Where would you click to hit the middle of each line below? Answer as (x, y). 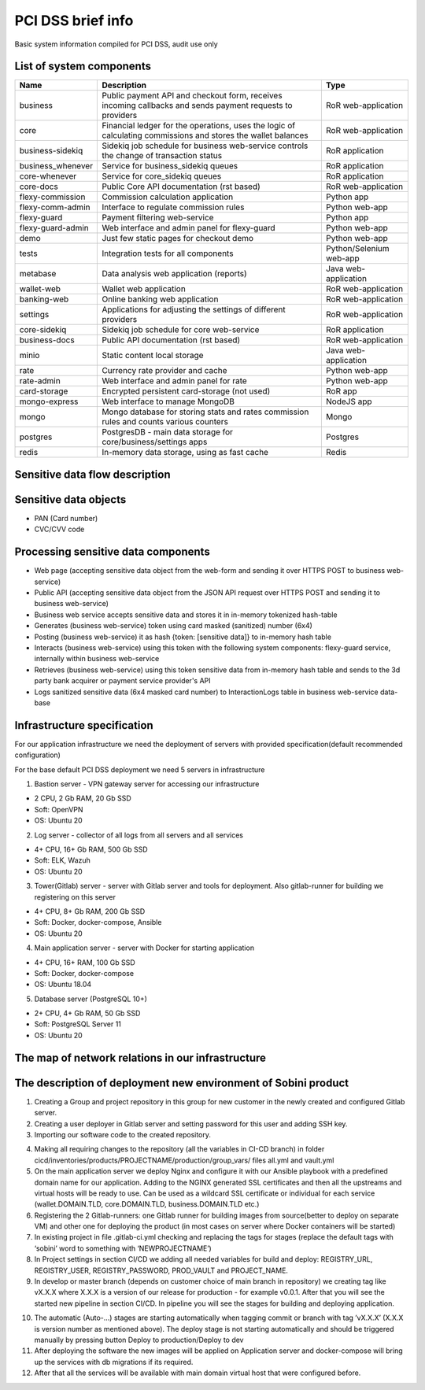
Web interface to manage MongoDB (168, 401)
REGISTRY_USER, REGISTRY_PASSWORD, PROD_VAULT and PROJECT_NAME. (161, 1270)
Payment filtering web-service (158, 218)
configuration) (37, 755)
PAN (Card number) (66, 518)
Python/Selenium (357, 249)
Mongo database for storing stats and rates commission (205, 412)
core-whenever (48, 176)
